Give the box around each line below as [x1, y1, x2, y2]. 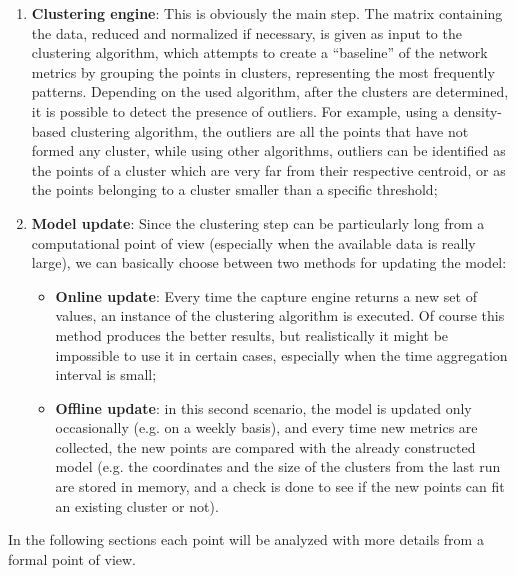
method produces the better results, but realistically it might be [55, 324, 449, 345]
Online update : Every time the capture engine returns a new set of [55, 285, 477, 306]
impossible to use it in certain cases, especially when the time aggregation [55, 344, 508, 365]
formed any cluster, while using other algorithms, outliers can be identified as [31, 140, 506, 161]
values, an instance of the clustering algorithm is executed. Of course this [55, 305, 505, 326]
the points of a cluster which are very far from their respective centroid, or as [31, 159, 506, 180]
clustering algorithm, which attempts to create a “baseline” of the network [31, 42, 488, 63]
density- [453, 100, 502, 121]
